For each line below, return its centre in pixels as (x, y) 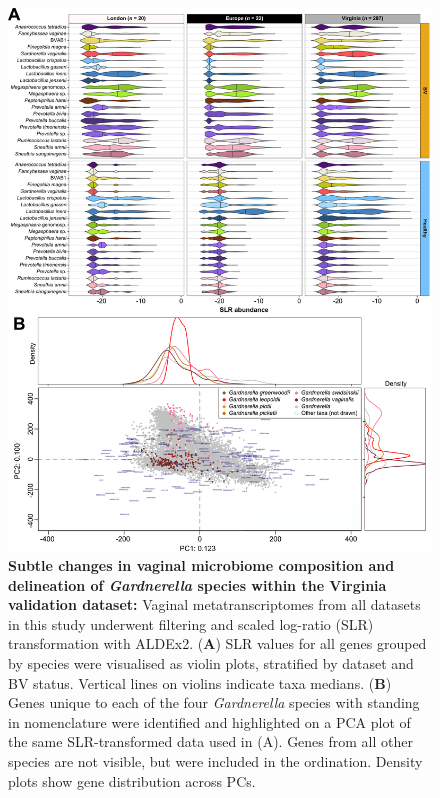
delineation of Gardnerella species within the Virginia (197, 584)
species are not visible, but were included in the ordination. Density (215, 760)
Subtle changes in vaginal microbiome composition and (201, 564)
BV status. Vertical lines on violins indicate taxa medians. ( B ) (200, 682)
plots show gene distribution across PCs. (132, 780)
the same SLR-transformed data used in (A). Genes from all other (210, 741)
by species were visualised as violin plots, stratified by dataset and (211, 662)
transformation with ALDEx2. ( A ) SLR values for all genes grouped (217, 643)
